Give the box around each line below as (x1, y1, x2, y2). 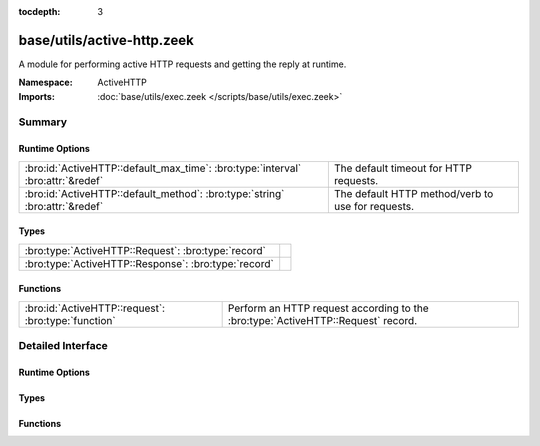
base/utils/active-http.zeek (18, 31, 194, 49)
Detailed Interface (18, 339, 109, 353)
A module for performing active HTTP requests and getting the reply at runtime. (18, 58, 347, 70)
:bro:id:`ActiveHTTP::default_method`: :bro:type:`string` (24, 186, 285, 200)
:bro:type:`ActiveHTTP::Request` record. (227, 313, 418, 327)
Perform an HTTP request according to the (227, 301, 429, 315)
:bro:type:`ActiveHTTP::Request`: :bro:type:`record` (24, 243, 267, 257)
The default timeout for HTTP (333, 161, 472, 175)
